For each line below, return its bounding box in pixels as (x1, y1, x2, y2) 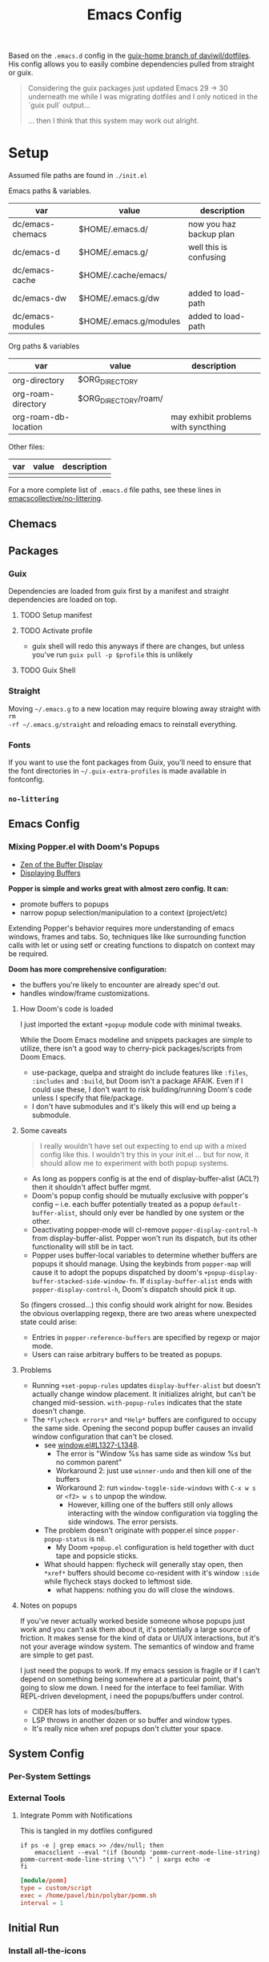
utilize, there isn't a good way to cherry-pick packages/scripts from (19, 1044, 243, 1053)
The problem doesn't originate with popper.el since (43, 1525, 213, 1535)
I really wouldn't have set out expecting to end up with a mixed (39, 1140, 247, 1151)
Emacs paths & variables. (8, 186, 92, 196)
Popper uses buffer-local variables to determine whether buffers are (31, 1250, 258, 1260)
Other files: (8, 442, 46, 452)
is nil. (89, 1533, 106, 1544)
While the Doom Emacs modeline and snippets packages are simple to (19, 1035, 253, 1044)
